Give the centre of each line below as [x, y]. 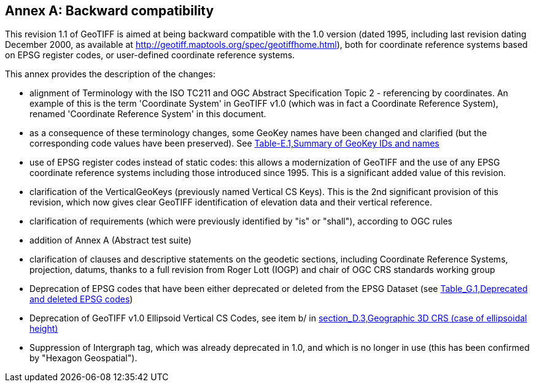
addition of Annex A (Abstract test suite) [110, 240]
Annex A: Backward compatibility [110, 11]
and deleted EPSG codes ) [81, 299]
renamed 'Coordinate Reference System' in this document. [148, 114]
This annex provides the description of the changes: [110, 74]
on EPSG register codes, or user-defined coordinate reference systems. [150, 55]
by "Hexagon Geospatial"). [83, 358]
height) [44, 329]
